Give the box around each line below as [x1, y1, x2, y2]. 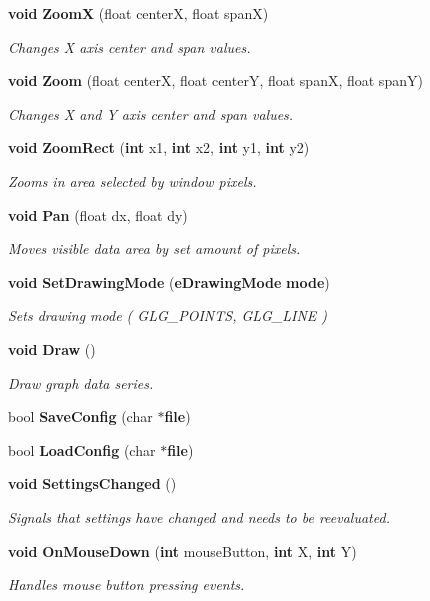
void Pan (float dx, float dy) [8, 204, 188, 225]
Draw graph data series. [8, 372, 154, 393]
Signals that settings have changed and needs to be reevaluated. [8, 506, 390, 527]
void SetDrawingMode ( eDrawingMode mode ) [8, 271, 330, 292]
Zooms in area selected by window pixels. [8, 170, 257, 191]
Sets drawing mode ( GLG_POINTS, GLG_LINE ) [8, 305, 328, 326]
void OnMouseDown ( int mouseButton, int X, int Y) [8, 540, 357, 561]
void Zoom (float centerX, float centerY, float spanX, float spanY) [8, 70, 423, 91]
